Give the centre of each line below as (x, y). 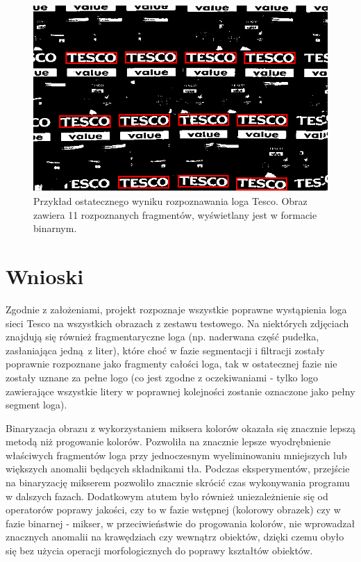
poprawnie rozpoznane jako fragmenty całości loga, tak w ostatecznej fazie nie (171, 364)
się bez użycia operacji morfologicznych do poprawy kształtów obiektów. (159, 551)
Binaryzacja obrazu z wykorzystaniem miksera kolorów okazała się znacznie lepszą (180, 428)
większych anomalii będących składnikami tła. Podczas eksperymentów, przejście (178, 469)
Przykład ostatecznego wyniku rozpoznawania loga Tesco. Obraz (170, 201)
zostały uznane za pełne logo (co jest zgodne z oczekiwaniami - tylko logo (162, 377)
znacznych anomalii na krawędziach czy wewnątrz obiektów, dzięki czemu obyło (175, 537)
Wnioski (45, 276)
